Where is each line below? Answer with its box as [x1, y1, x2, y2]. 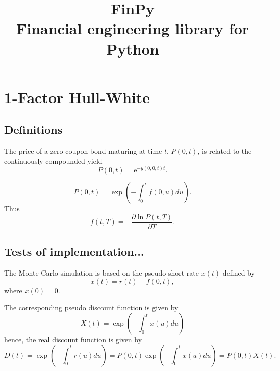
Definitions [4, 121, 63, 137]
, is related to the [197, 145, 252, 156]
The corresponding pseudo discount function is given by [4, 302, 179, 313]
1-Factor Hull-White [4, 86, 150, 107]
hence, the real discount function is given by [4, 334, 142, 344]
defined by [222, 267, 255, 278]
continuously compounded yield [4, 155, 103, 166]
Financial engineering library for [16, 18, 249, 39]
